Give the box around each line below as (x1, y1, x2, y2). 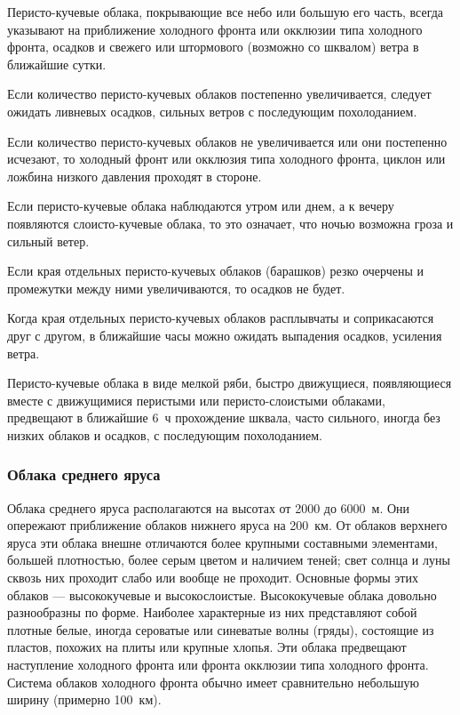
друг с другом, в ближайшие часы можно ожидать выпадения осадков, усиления (7, 325, 442, 344)
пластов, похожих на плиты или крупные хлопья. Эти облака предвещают (7, 638, 407, 656)
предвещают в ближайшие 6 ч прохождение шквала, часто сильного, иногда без (7, 408, 440, 427)
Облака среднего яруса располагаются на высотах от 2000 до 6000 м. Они (7, 498, 410, 517)
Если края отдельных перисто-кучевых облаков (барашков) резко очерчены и (7, 261, 424, 280)
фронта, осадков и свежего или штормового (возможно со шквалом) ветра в (7, 37, 419, 56)
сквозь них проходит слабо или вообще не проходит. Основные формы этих (7, 568, 418, 587)
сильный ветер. (7, 231, 90, 250)
